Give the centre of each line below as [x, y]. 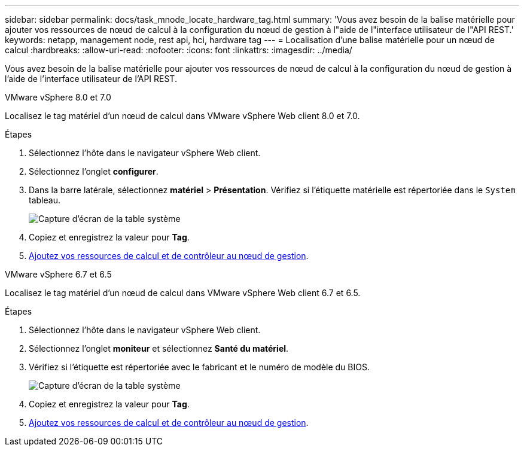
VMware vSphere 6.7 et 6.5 [58, 274]
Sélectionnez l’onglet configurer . [94, 171]
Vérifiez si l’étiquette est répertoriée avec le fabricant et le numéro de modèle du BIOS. [199, 367]
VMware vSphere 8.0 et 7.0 [58, 97]
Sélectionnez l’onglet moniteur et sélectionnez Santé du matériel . [159, 348]
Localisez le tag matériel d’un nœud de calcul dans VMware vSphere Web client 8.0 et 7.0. [182, 116]
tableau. [45, 200]
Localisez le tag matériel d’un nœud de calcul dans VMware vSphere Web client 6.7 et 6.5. [183, 293]
